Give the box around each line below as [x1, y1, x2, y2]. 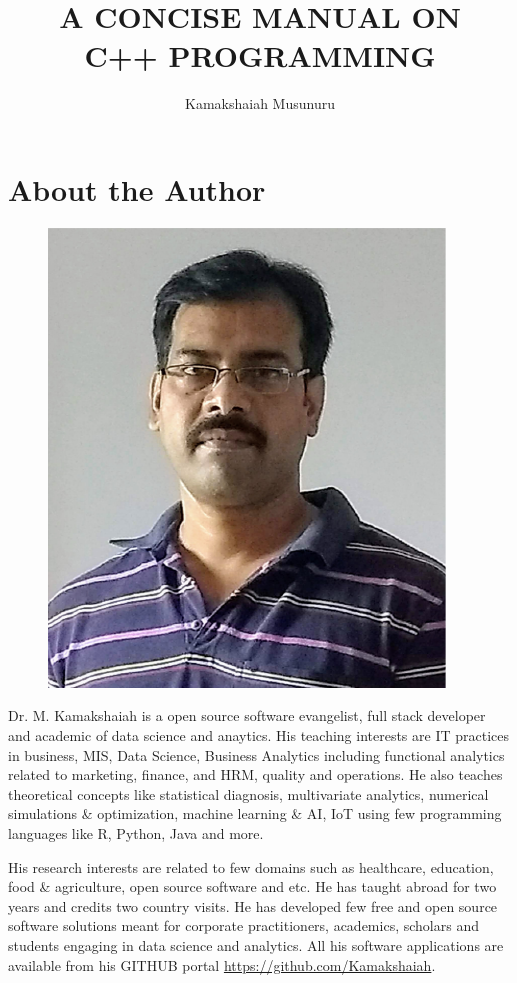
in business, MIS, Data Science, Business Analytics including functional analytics [8, 744, 505, 765]
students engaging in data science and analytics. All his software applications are [8, 934, 504, 955]
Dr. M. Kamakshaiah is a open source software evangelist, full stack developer [8, 705, 486, 726]
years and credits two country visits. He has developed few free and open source [8, 895, 498, 916]
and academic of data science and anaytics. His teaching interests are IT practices [8, 725, 510, 746]
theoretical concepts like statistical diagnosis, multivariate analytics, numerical [8, 783, 489, 804]
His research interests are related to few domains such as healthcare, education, [8, 856, 494, 877]
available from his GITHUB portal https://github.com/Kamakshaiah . [8, 954, 436, 975]
